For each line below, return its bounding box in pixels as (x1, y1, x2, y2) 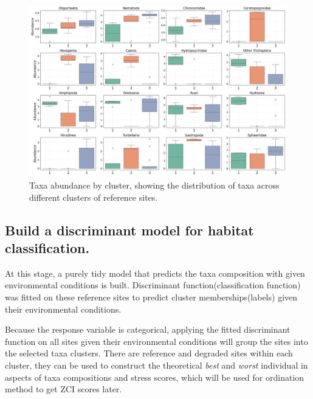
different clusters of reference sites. (29, 190, 158, 203)
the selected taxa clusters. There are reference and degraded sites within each (5, 347, 293, 359)
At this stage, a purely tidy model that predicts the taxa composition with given (5, 266, 305, 279)
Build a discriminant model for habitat (5, 220, 254, 239)
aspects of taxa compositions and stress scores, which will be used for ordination (5, 370, 304, 383)
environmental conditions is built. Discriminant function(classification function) (5, 279, 301, 291)
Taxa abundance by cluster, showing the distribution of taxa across (29, 178, 280, 191)
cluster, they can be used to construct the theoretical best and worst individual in (5, 358, 308, 371)
